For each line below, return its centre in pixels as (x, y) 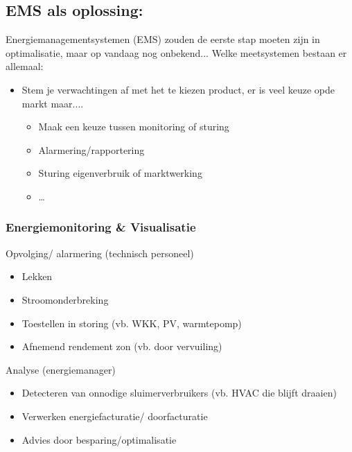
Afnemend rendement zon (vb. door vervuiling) (122, 346)
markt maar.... (53, 103)
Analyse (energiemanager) (61, 369)
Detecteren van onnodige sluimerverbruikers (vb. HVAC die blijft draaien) (179, 393)
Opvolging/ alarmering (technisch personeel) (100, 253)
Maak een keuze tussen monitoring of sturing (134, 127)
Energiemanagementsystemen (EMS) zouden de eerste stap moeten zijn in (163, 39)
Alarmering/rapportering (91, 149)
